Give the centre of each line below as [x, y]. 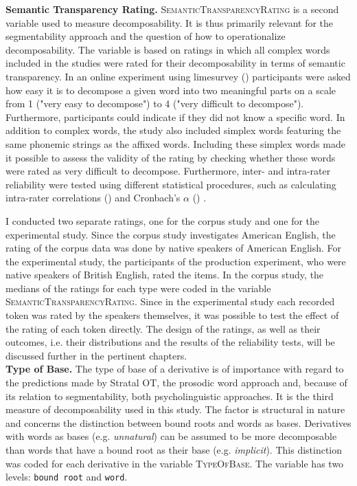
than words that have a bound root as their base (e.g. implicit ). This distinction [174, 450]
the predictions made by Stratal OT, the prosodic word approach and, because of [176, 383]
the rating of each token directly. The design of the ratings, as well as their [163, 328]
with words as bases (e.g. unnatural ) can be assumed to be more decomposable [171, 436]
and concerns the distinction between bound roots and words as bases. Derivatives [178, 422]
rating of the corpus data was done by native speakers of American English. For [174, 248]
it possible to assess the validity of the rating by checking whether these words [171, 157]
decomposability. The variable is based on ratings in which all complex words [168, 49]
